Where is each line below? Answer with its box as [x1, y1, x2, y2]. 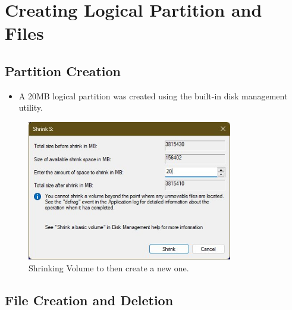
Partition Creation [5, 61, 121, 80]
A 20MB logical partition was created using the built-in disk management [18, 89, 288, 102]
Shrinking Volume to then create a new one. [29, 261, 189, 274]
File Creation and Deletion [5, 290, 174, 309]
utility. [18, 101, 43, 114]
